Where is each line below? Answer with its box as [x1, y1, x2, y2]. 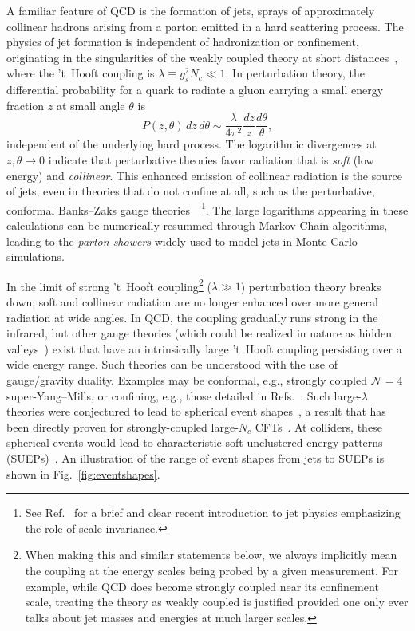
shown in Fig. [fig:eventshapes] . [6, 465, 160, 482]
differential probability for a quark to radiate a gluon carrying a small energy [6, 81, 384, 98]
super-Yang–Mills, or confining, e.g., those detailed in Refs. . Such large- [6, 387, 362, 404]
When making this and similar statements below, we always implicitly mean [25, 546, 397, 563]
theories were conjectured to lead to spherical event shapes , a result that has [6, 403, 386, 420]
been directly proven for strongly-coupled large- [6, 418, 239, 435]
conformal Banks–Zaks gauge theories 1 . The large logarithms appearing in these [6, 199, 409, 218]
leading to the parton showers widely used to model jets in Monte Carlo [6, 232, 358, 249]
